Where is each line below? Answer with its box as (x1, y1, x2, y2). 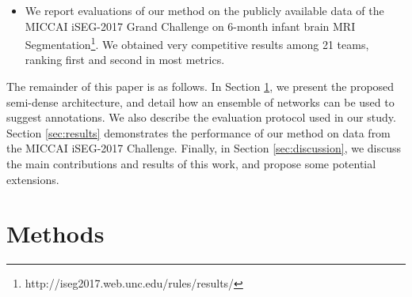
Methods (6, 217, 105, 250)
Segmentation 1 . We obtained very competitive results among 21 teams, (25, 34, 369, 52)
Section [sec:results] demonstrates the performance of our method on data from (6, 124, 391, 141)
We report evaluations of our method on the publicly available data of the (25, 2, 384, 18)
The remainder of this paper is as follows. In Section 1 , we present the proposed (6, 78, 395, 95)
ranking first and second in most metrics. (25, 51, 225, 68)
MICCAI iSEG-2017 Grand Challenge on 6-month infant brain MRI (25, 17, 356, 34)
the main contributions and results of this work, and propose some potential (6, 156, 376, 171)
